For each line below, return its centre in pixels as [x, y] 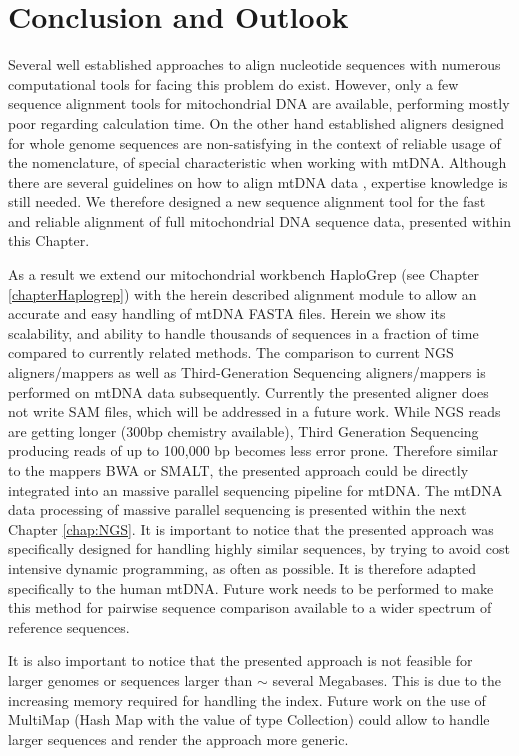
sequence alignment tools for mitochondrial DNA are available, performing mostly [259, 103]
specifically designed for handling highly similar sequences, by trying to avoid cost [259, 548]
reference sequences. [69, 626]
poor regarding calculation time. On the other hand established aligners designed [256, 122]
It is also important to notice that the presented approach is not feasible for [240, 660]
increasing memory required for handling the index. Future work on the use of [247, 699]
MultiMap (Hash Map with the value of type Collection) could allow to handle [249, 719]
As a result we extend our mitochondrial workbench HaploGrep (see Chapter [244, 274]
